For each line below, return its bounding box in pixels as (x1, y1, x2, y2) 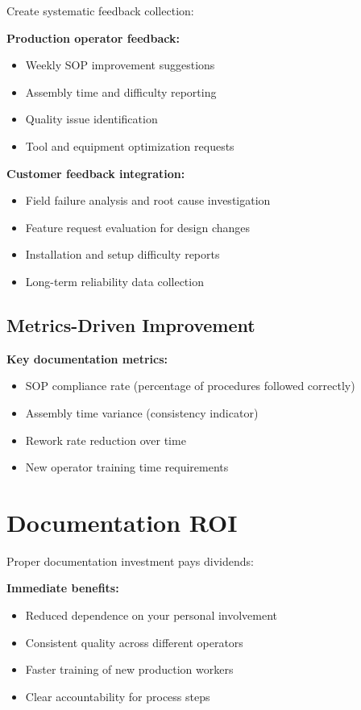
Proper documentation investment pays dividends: (6, 552, 254, 569)
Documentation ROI (6, 505, 238, 538)
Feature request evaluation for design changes (25, 218, 251, 235)
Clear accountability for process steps (25, 687, 210, 704)
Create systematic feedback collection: (6, 2, 194, 19)
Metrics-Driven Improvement (6, 312, 255, 337)
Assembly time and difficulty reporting (25, 83, 217, 100)
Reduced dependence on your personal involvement (25, 607, 278, 624)
